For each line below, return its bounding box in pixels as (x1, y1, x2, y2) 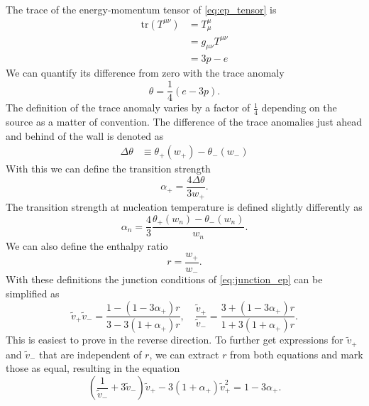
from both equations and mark (230, 346, 363, 361)
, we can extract (149, 346, 219, 361)
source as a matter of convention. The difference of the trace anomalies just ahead (6, 114, 363, 128)
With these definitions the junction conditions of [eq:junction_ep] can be (6, 272, 323, 287)
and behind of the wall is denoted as (6, 128, 164, 143)
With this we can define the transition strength (6, 161, 211, 176)
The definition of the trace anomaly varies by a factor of (6, 100, 250, 115)
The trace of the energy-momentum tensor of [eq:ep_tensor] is (6, 2, 277, 16)
